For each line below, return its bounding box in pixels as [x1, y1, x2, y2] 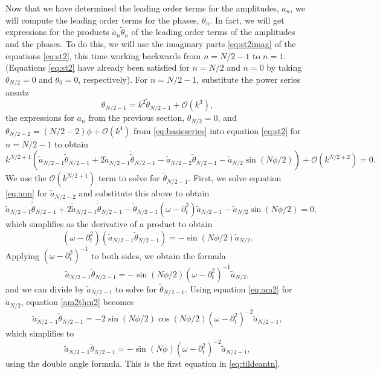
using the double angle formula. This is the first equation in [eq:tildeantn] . [5, 357, 280, 370]
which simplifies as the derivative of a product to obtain [5, 217, 213, 230]
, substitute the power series [196, 73, 301, 85]
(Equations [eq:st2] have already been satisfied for [5, 61, 190, 74]
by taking [266, 61, 302, 74]
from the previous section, [88, 111, 185, 124]
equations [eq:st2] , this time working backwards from [5, 49, 201, 62]
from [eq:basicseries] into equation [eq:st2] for [133, 124, 301, 137]
